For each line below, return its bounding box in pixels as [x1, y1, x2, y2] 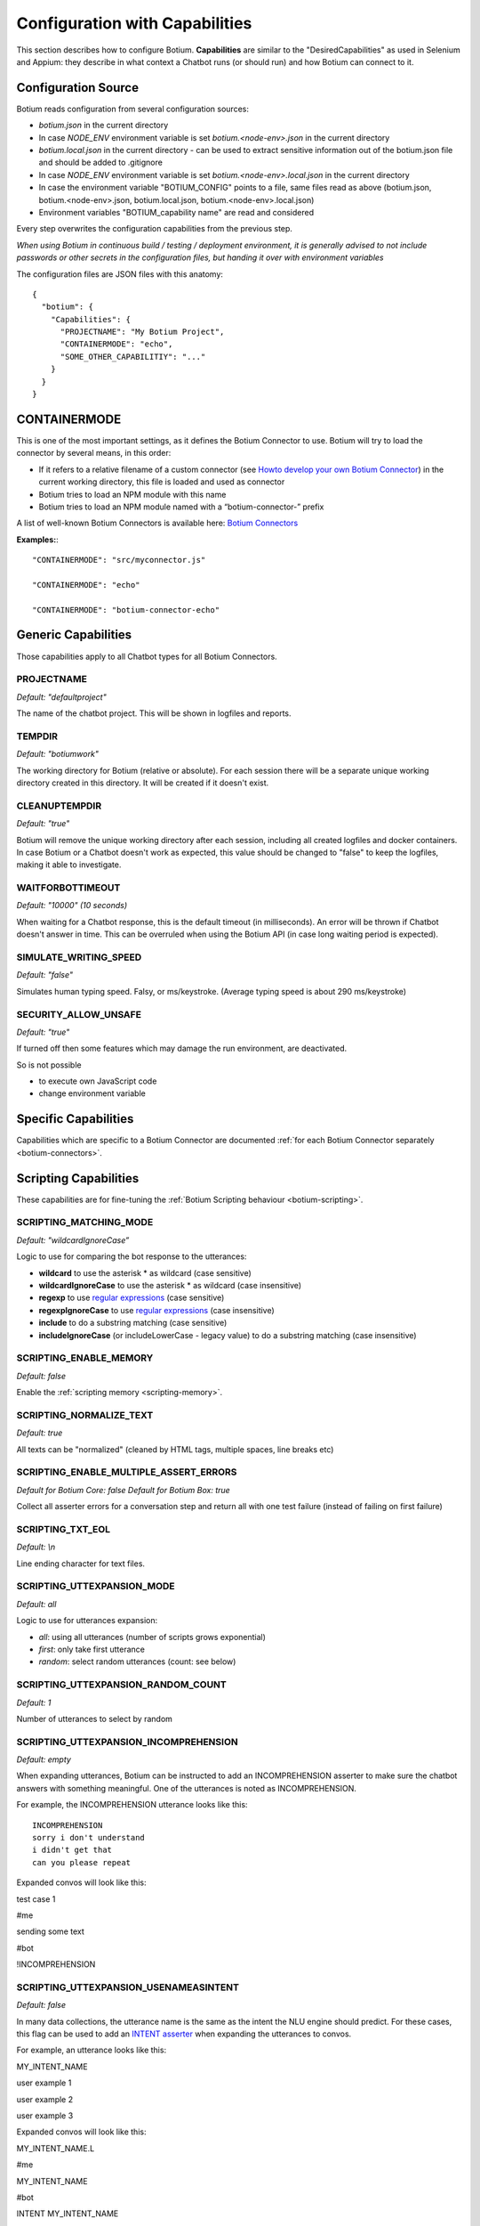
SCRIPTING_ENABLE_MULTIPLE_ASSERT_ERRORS [16, 1466, 237, 1478]
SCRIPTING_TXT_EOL [16, 1523, 111, 1535]
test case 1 [16, 1893, 56, 1905]
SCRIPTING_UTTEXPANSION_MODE [16, 1580, 175, 1593]
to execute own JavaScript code [38, 1076, 157, 1086]
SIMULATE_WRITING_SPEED [16, 951, 142, 963]
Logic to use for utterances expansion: [16, 1615, 158, 1626]
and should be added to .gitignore [38, 157, 164, 168]
